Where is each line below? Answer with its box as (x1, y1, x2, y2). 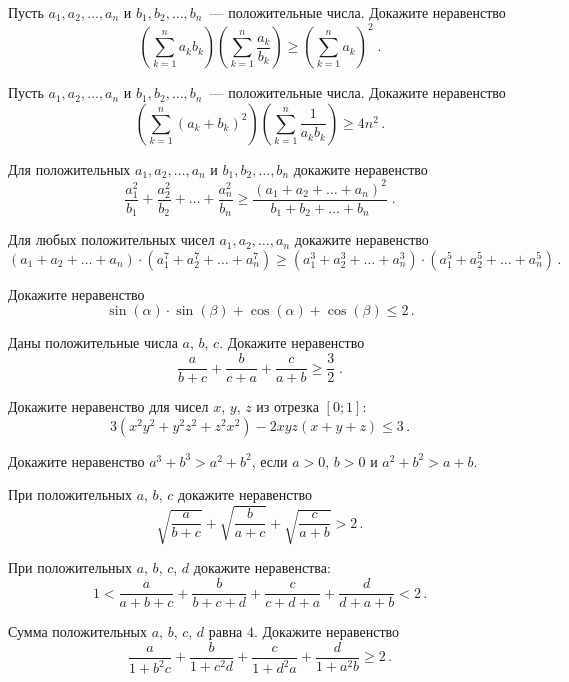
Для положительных (8, 158, 131, 179)
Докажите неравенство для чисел (8, 396, 209, 417)
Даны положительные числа (8, 332, 178, 353)
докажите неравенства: (193, 557, 331, 578)
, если (251, 450, 288, 471)
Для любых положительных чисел (8, 229, 215, 250)
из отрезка (256, 396, 319, 417)
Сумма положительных (8, 621, 148, 642)
